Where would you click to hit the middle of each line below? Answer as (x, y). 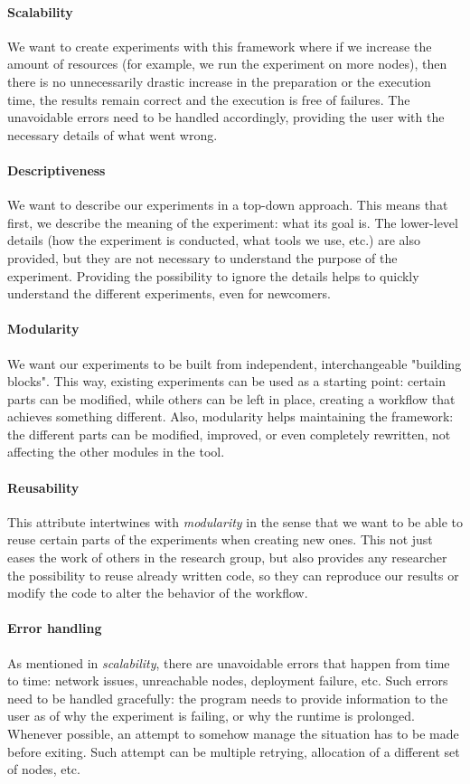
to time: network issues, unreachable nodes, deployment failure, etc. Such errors (228, 680)
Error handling (55, 628)
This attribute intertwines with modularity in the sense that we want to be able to (235, 521)
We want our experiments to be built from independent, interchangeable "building (235, 363)
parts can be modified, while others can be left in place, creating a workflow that (231, 398)
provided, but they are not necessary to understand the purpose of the (202, 257)
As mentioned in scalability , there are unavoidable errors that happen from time (229, 662)
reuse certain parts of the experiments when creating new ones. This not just (220, 539)
